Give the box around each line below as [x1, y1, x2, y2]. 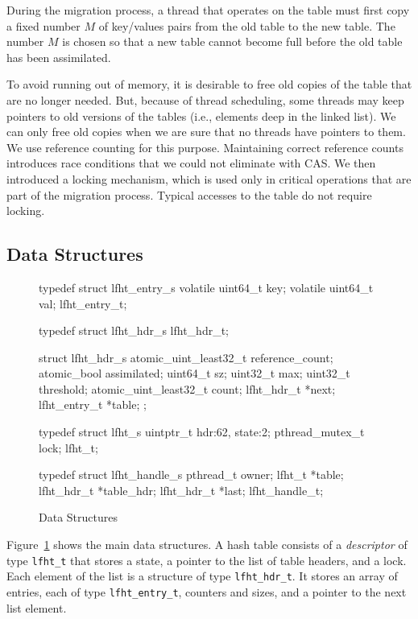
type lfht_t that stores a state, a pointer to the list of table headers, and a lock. [6, 551, 407, 568]
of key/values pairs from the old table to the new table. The [98, 17, 395, 34]
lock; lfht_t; [39, 439, 98, 456]
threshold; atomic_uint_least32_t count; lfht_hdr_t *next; [39, 380, 336, 397]
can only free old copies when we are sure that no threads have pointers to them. [6, 123, 406, 140]
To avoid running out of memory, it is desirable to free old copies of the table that [6, 76, 412, 93]
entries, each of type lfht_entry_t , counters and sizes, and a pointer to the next [6, 583, 407, 600]
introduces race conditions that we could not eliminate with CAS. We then [6, 155, 376, 171]
